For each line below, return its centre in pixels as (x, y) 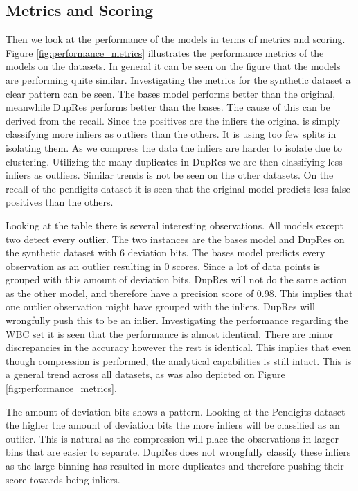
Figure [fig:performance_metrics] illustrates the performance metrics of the (165, 52)
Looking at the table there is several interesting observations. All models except (175, 225)
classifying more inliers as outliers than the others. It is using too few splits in (171, 134)
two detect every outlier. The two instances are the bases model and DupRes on (175, 239)
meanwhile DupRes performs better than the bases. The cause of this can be (168, 107)
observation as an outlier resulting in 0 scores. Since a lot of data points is (163, 266)
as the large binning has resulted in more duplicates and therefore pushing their (175, 466)
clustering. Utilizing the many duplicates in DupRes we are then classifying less (174, 161)
